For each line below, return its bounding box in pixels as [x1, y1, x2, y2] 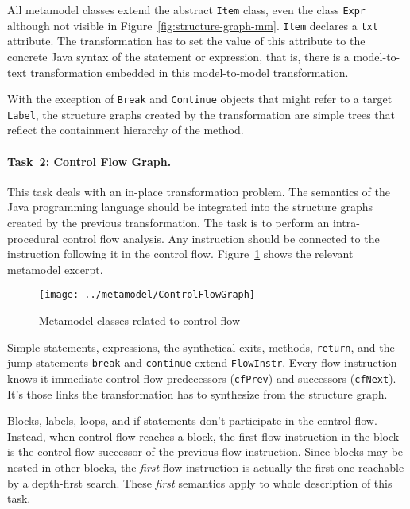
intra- [333, 214, 360, 230]
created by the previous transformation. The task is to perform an [7, 214, 330, 230]
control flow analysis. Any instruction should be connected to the [62, 229, 380, 246]
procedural [7, 229, 60, 246]
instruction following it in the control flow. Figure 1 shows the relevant [7, 245, 354, 262]
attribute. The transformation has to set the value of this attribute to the [7, 33, 366, 49]
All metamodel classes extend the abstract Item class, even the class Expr [7, 2, 366, 17]
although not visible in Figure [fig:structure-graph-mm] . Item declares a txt [7, 17, 378, 33]
